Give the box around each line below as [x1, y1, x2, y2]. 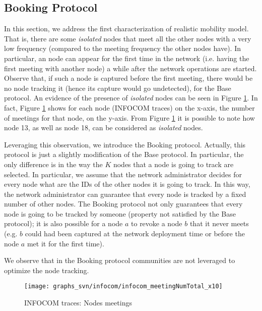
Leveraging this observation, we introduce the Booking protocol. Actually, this [4, 139, 246, 149]
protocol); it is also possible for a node [4, 218, 123, 229]
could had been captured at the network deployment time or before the [25, 228, 245, 239]
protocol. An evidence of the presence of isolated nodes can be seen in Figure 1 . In [4, 92, 258, 103]
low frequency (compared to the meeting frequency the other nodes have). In [4, 43, 241, 54]
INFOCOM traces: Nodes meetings [24, 297, 132, 308]
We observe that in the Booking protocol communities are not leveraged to [4, 255, 235, 266]
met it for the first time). [27, 238, 104, 248]
